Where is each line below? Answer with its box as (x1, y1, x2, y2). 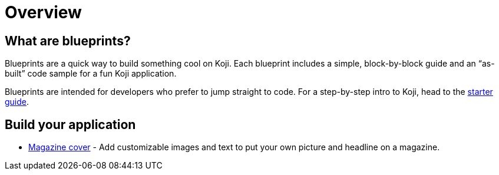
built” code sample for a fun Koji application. (5, 68, 177, 79)
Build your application (5, 117, 136, 132)
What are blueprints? (5, 33, 131, 48)
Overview (5, 2, 82, 22)
